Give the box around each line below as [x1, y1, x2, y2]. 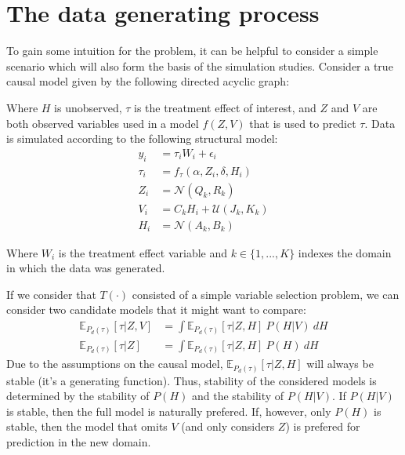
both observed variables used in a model [6, 115, 199, 131]
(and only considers [181, 418, 275, 435]
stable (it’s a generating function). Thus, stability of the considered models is [6, 372, 377, 388]
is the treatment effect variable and [58, 244, 227, 260]
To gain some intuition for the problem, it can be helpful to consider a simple [6, 42, 378, 59]
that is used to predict [249, 115, 356, 131]
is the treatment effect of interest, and [134, 99, 316, 115]
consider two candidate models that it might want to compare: [6, 301, 306, 318]
